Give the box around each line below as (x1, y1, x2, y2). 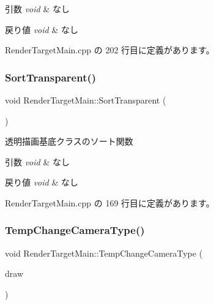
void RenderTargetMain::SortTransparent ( (5, 94, 166, 106)
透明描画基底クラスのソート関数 (5, 135, 133, 148)
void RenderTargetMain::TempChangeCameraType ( (5, 246, 203, 259)
